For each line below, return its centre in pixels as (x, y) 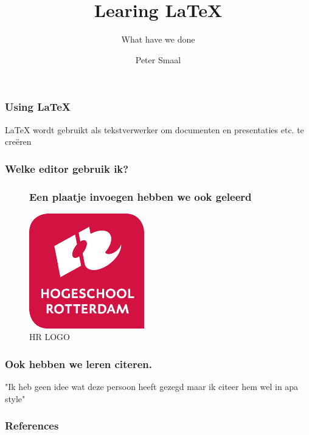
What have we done (158, 39)
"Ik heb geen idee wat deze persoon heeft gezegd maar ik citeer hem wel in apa (152, 387)
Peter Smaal (158, 59)
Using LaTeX (38, 107)
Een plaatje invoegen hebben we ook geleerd (141, 196)
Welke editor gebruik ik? (67, 168)
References (32, 426)
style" (15, 398)
